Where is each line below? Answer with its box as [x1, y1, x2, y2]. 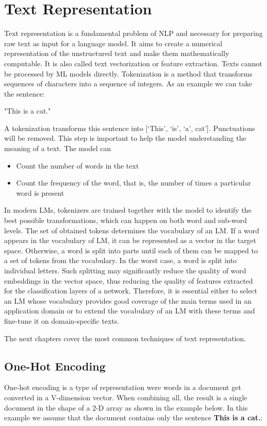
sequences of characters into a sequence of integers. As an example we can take [4, 78, 252, 89]
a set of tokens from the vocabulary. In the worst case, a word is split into [4, 255, 237, 266]
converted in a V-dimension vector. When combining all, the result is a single [4, 392, 247, 402]
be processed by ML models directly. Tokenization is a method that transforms [4, 68, 253, 79]
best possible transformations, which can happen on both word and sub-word [4, 215, 247, 226]
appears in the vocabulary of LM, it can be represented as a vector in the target [4, 235, 257, 246]
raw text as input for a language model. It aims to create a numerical [4, 38, 222, 48]
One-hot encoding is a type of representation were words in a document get [4, 382, 241, 393]
